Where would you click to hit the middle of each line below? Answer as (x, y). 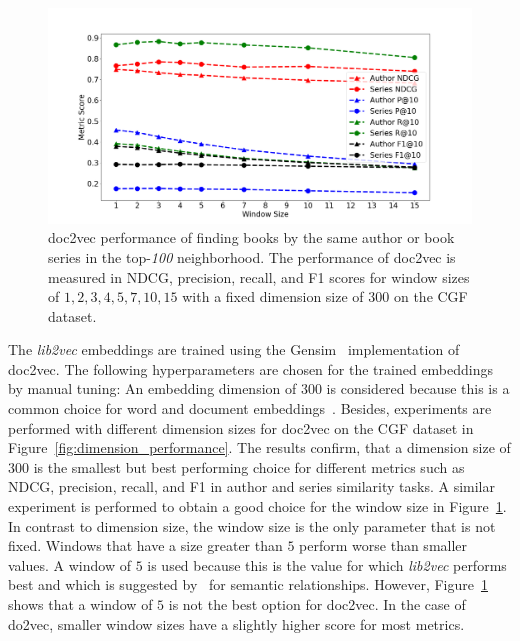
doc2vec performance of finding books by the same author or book (251, 237)
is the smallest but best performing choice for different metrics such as (249, 466)
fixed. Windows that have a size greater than (145, 545)
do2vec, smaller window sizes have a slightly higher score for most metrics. (236, 623)
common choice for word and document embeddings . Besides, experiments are (250, 408)
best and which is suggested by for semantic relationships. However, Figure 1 (248, 584)
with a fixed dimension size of (273, 296)
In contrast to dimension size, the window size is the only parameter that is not (252, 525)
